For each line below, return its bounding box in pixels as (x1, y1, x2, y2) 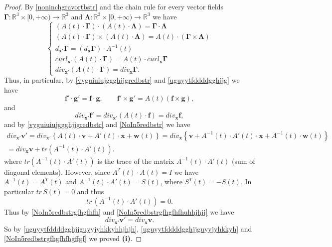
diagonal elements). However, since (4, 166, 110, 177)
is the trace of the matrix (97, 155, 174, 166)
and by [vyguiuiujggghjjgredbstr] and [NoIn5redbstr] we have (4, 119, 190, 129)
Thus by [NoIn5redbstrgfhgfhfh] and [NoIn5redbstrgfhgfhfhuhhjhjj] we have (4, 206, 234, 217)
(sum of (232, 155, 255, 166)
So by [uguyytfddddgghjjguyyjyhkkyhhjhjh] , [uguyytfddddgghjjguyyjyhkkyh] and (4, 223, 252, 234)
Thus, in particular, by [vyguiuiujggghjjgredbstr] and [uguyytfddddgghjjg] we (4, 75, 240, 85)
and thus (77, 186, 104, 196)
